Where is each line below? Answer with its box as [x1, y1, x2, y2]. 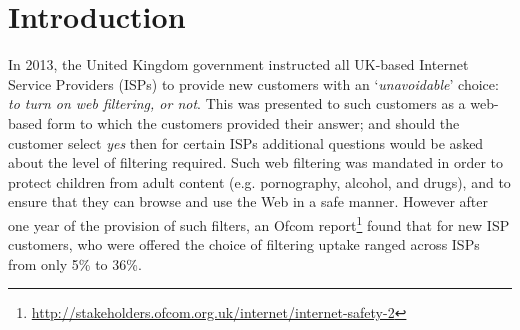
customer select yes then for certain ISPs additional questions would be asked [8, 132, 484, 153]
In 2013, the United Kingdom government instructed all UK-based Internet [8, 54, 469, 75]
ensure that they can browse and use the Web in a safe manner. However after [8, 191, 488, 212]
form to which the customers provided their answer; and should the [46, 112, 460, 133]
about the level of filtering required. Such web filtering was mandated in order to [8, 152, 504, 173]
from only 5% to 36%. [8, 253, 142, 274]
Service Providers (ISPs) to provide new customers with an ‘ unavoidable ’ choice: [8, 73, 499, 94]
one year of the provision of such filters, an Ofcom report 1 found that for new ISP [8, 211, 510, 235]
